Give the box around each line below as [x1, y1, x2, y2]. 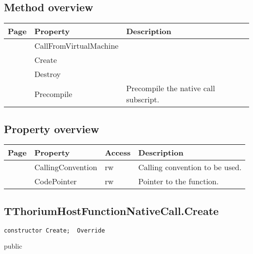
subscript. [126, 94, 160, 105]
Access [105, 147, 131, 158]
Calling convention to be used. [138, 161, 242, 173]
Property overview [4, 121, 99, 136]
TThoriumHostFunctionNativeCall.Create [4, 203, 219, 218]
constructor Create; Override [4, 227, 105, 234]
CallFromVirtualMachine [34, 40, 119, 52]
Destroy [34, 68, 61, 80]
